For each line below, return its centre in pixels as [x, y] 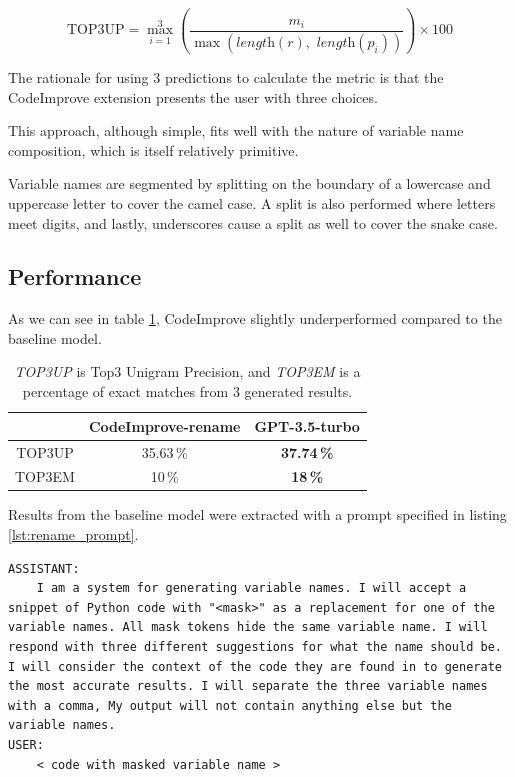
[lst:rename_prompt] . [73, 534]
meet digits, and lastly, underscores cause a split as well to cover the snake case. [253, 222]
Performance [75, 276]
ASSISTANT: [44, 568]
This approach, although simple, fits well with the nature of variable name [236, 130]
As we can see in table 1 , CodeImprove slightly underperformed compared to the [255, 318]
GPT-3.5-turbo [307, 425]
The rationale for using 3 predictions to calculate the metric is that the [226, 76]
